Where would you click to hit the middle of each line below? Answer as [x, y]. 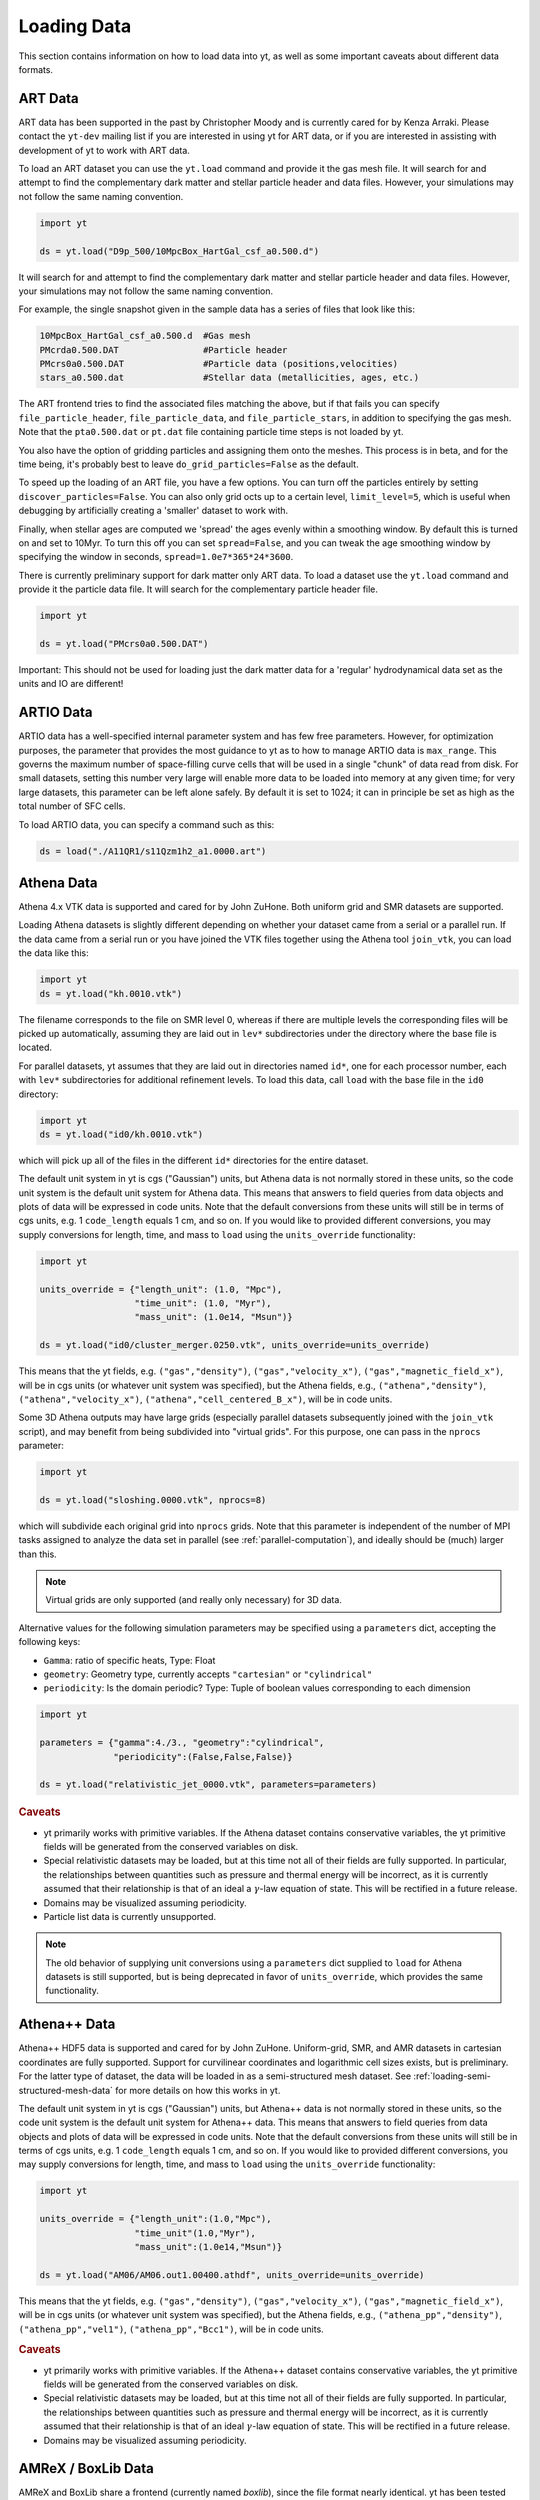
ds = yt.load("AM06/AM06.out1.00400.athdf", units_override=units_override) [232, 2274]
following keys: [49, 1642]
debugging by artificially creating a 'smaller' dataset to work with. [153, 511]
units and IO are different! [71, 684]
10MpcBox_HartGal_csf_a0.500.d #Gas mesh [145, 336]
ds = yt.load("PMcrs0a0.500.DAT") [124, 643]
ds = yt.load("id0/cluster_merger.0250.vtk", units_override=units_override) [234, 1345]
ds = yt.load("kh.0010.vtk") [111, 993]
